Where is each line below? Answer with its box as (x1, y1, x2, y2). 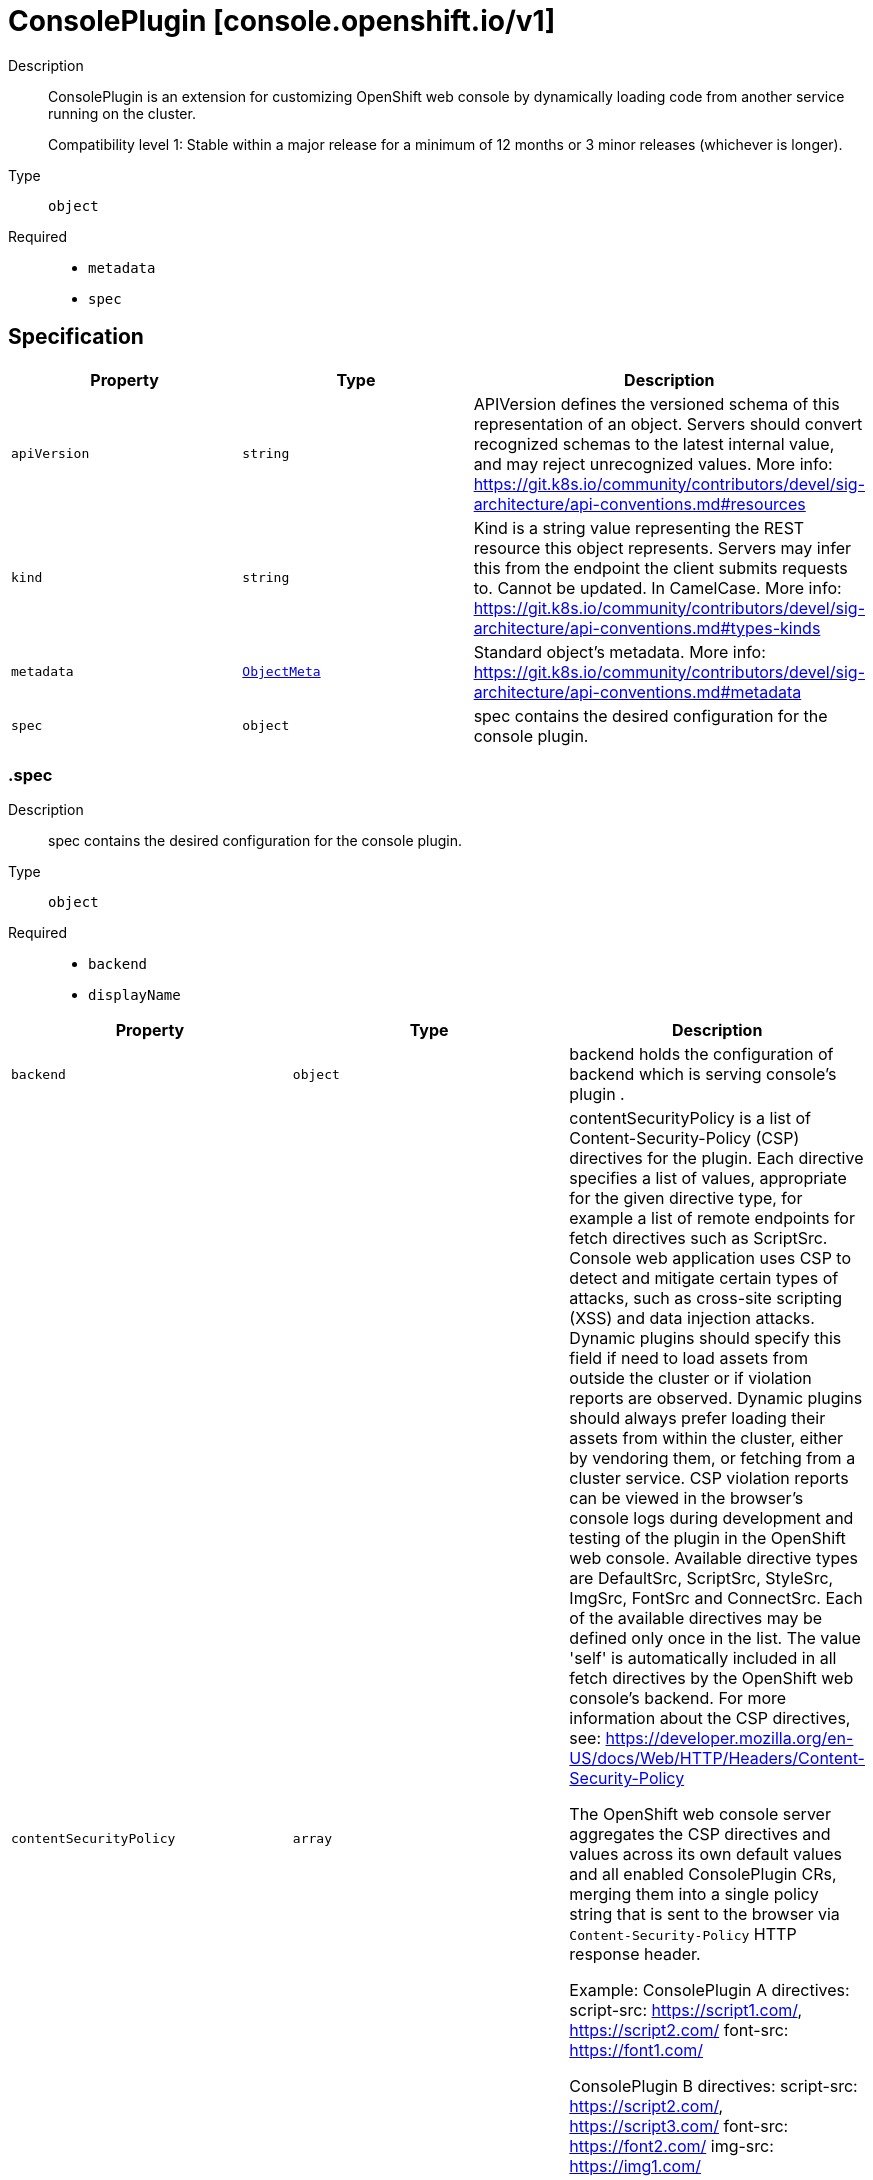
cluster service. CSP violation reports (569, 1468, 849, 1489)
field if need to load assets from (569, 1348, 808, 1369)
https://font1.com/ (569, 2040, 704, 2061)
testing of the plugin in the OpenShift (569, 1528, 846, 1549)
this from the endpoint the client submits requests (473, 557, 848, 578)
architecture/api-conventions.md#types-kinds (473, 617, 821, 638)
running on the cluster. (48, 104, 196, 122)
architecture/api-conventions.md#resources (473, 493, 806, 514)
